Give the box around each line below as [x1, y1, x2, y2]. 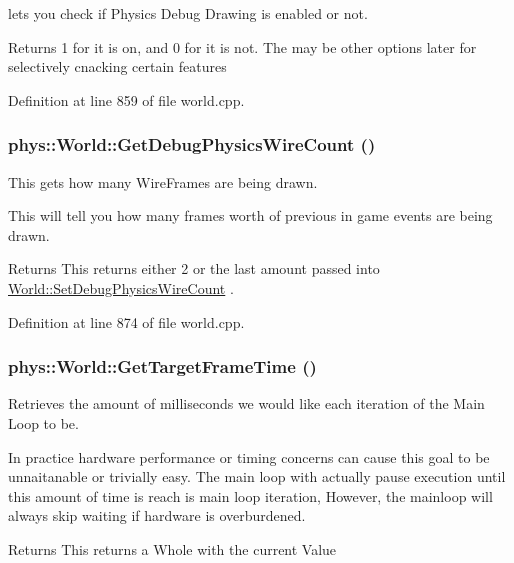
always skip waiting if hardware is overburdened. [8, 505, 306, 526]
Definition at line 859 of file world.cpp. [8, 89, 245, 110]
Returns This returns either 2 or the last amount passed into [8, 258, 380, 279]
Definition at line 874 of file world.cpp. [8, 311, 245, 332]
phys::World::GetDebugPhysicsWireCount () [8, 132, 376, 157]
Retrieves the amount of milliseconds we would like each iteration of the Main [8, 393, 485, 414]
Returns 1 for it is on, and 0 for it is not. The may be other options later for [8, 36, 477, 57]
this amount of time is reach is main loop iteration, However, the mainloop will [8, 485, 493, 506]
